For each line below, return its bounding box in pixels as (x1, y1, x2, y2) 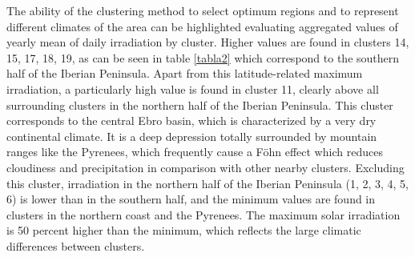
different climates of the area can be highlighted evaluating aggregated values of (6, 18, 398, 34)
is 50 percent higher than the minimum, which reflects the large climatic (6, 222, 361, 239)
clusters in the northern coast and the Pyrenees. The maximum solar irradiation (6, 206, 401, 223)
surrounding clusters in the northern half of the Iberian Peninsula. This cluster (6, 96, 393, 113)
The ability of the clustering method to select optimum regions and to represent (6, 2, 399, 18)
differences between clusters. (6, 237, 145, 254)
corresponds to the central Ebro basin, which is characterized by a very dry (6, 112, 377, 129)
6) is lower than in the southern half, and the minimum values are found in (6, 191, 376, 207)
